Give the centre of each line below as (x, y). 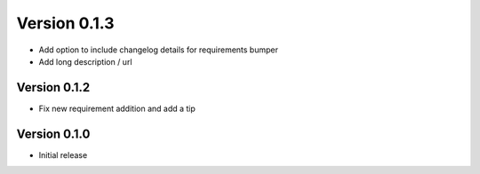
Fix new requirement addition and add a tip (117, 108)
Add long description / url (85, 61)
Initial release (63, 154)
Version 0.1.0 (53, 134)
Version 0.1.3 (65, 23)
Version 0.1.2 (53, 87)
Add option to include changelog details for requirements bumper (159, 50)
